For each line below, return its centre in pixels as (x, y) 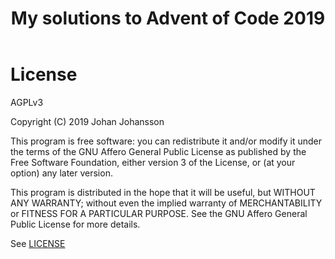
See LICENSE (38, 243)
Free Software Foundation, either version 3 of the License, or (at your (153, 162)
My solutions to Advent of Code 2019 (168, 18)
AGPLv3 (27, 102)
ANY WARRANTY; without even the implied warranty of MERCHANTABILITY (166, 203)
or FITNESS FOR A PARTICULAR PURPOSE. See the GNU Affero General (159, 213)
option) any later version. (61, 173)
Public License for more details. (75, 224)
